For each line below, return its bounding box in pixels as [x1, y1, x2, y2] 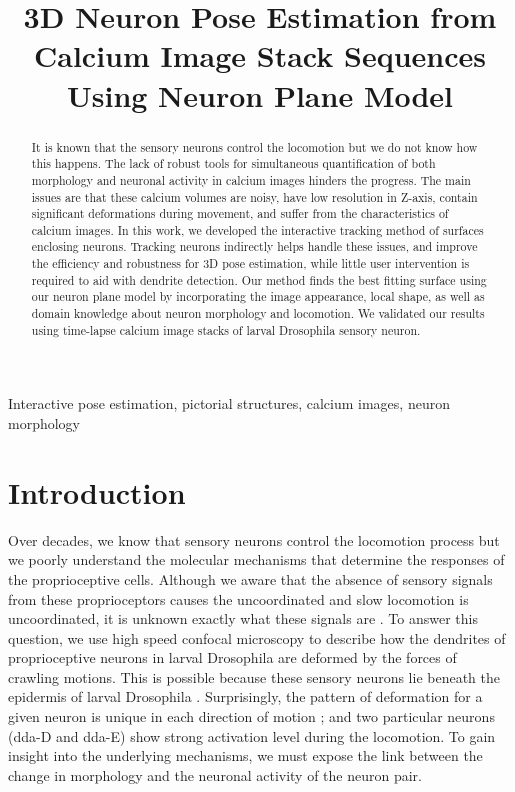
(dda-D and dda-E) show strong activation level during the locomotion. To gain [8, 725, 496, 746]
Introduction [8, 471, 186, 512]
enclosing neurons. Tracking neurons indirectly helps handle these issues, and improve [31, 238, 478, 255]
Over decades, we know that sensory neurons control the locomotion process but [8, 529, 500, 550]
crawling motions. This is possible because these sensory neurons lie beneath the [8, 666, 501, 687]
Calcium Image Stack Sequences [34, 35, 486, 76]
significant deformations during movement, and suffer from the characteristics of [31, 205, 449, 222]
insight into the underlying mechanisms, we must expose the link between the [8, 745, 483, 766]
